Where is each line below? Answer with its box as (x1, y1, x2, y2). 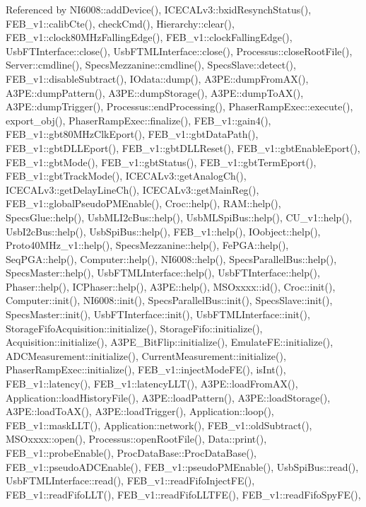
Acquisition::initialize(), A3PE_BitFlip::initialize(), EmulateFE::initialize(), (6, 334, 333, 349)
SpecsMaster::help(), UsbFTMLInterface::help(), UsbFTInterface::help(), (6, 265, 320, 280)
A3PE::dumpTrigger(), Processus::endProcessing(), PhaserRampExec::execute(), (6, 99, 353, 114)
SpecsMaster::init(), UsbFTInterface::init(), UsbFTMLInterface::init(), (6, 307, 310, 322)
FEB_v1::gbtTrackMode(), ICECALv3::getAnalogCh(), (6, 168, 247, 183)
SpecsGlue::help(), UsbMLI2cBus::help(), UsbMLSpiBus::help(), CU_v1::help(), (6, 209, 353, 224)
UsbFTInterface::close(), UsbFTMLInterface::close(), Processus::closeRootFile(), (6, 43, 353, 58)
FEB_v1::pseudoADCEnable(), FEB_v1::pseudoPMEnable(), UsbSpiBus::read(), (6, 459, 359, 474)
